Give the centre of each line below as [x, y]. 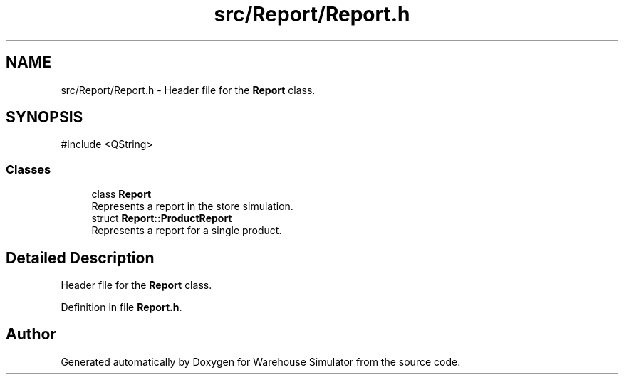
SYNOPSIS [45, 117]
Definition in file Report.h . [121, 307]
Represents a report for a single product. [187, 231]
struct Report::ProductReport [162, 218]
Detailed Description [80, 258]
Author [31, 334]
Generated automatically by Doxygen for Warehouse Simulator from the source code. [261, 361]
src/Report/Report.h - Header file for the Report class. [188, 90]
